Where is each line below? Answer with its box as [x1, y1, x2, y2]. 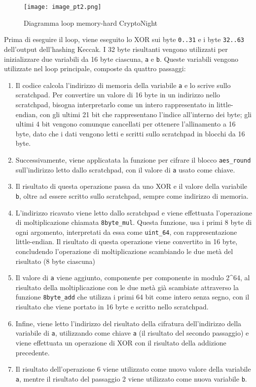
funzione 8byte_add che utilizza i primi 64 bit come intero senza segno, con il [15, 292, 250, 302]
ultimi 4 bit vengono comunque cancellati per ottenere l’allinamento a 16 [15, 119, 236, 129]
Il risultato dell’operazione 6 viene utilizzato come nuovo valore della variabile [15, 364, 251, 374]
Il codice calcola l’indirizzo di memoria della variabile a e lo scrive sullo [15, 80, 231, 90]
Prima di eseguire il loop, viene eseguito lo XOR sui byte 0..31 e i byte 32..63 [4, 34, 244, 44]
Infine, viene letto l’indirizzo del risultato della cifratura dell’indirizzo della [15, 318, 242, 328]
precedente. [15, 347, 50, 357]
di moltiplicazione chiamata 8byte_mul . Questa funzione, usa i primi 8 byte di [15, 217, 252, 227]
